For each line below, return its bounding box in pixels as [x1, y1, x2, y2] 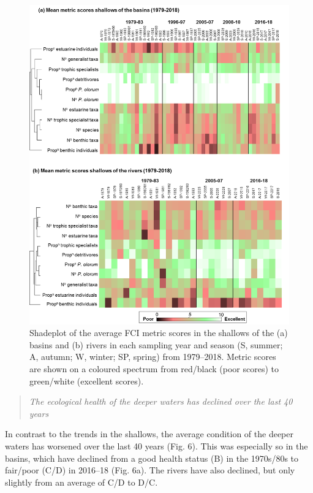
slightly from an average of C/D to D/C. [5, 475, 158, 488]
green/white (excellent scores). [29, 374, 144, 387]
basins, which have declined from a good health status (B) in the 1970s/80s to [5, 451, 299, 464]
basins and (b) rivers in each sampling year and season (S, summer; [29, 338, 283, 351]
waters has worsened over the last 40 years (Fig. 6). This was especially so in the [5, 439, 308, 452]
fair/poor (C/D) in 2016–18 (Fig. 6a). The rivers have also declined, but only [5, 464, 295, 476]
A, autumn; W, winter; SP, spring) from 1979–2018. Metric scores [29, 350, 276, 363]
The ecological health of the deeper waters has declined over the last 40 [29, 395, 293, 408]
